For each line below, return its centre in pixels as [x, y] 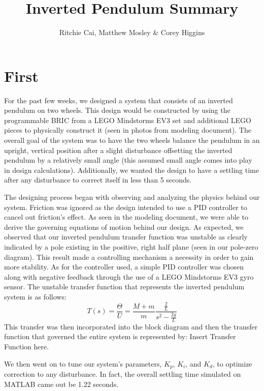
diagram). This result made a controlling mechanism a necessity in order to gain [129, 257]
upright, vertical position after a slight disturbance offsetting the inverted [118, 150]
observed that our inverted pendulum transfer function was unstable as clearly [126, 237]
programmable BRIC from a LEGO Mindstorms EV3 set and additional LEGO [128, 120]
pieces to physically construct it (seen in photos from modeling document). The [128, 130]
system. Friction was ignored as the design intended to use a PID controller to [126, 207]
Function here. [27, 347]
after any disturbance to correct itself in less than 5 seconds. [98, 180]
